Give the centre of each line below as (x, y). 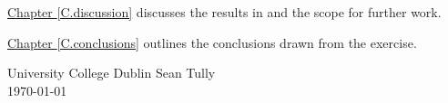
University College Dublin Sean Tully (112, 73)
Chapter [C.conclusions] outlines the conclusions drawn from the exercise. (212, 42)
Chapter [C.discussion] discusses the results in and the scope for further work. (224, 12)
